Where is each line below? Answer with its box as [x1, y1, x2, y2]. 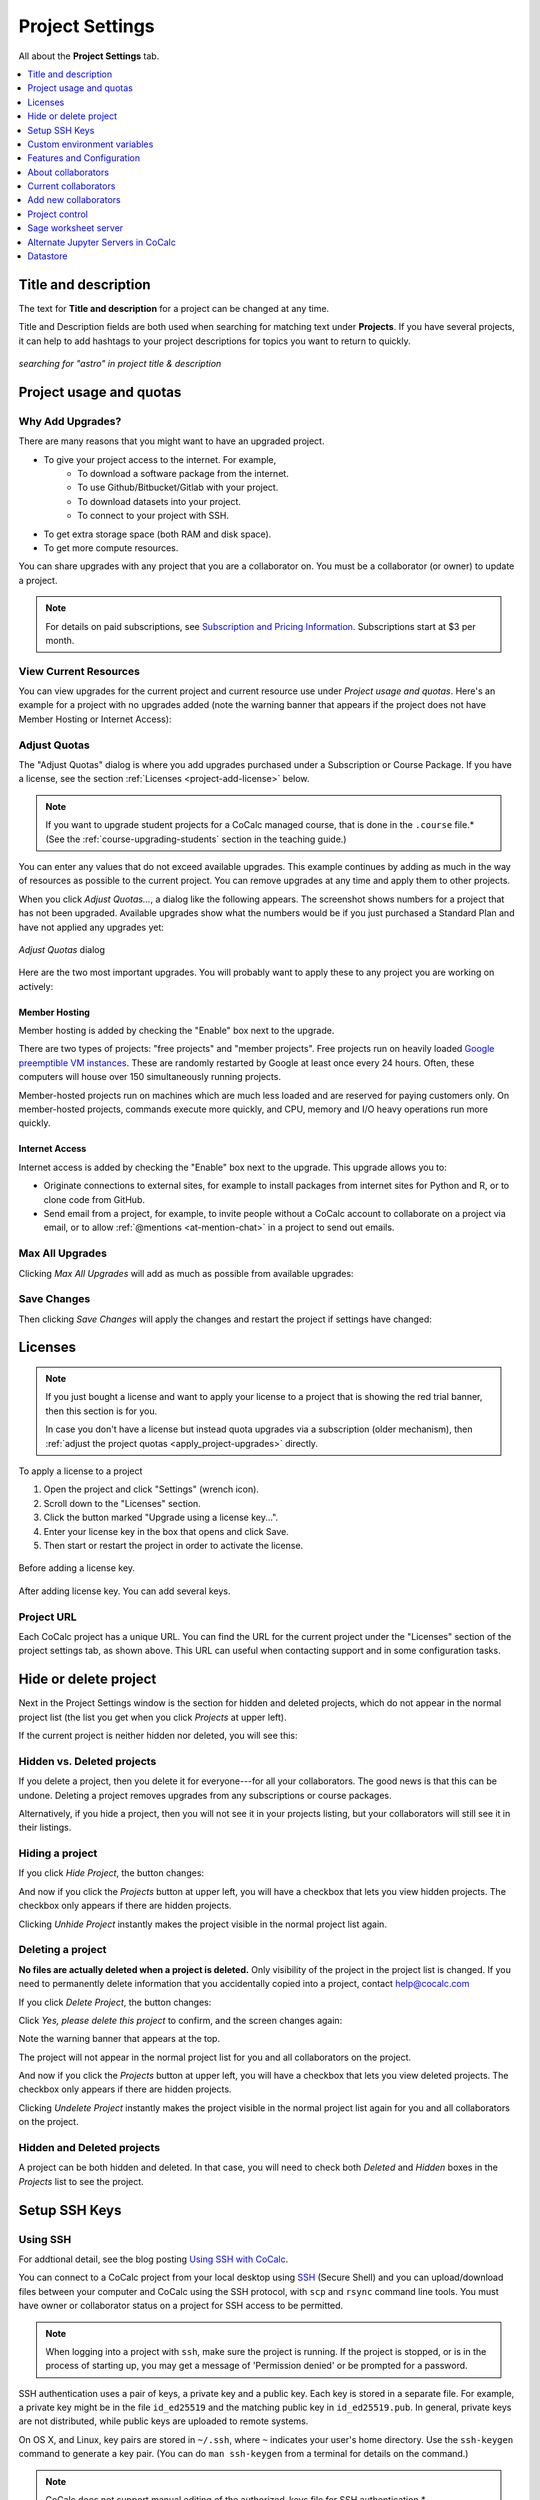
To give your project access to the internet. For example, [43, 453, 277, 465]
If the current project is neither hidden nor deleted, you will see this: [18, 1729, 299, 1741]
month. [45, 634, 75, 646]
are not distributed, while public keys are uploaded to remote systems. [18, 2415, 309, 2427]
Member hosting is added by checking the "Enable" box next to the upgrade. [18, 1025, 335, 1037]
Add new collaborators [27, 194, 121, 206]
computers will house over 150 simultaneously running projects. [18, 1071, 282, 1083]
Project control [27, 208, 89, 220]
